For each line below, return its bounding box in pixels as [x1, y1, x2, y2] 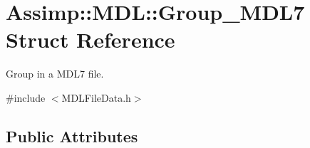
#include [6, 90, 46, 105]
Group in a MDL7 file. [6, 66, 104, 81]
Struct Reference [6, 25, 175, 54]
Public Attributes [6, 125, 138, 147]
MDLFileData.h [61, 90, 131, 105]
